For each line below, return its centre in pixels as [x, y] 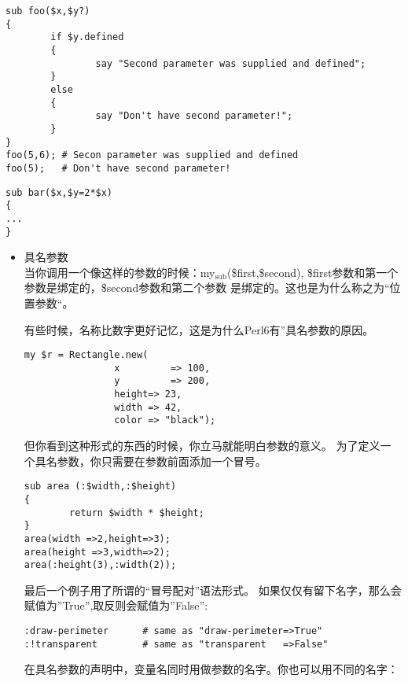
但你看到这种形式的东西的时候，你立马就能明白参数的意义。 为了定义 [202, 446]
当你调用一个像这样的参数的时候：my [119, 272]
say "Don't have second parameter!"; [194, 116]
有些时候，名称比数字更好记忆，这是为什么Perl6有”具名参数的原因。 [199, 329]
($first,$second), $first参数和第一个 [313, 272]
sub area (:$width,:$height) [100, 487]
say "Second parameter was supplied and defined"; [231, 63]
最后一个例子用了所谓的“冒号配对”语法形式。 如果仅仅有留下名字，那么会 [213, 590]
